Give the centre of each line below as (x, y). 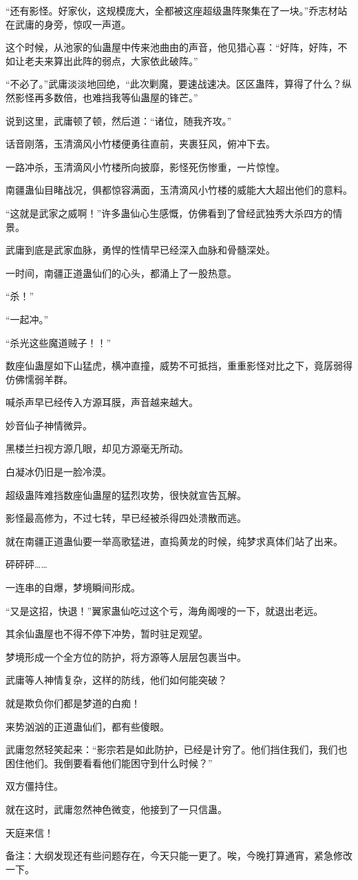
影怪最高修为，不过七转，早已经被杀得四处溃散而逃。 (126, 518)
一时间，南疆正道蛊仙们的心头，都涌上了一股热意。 (121, 273)
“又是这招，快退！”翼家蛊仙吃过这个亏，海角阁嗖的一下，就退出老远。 (165, 610)
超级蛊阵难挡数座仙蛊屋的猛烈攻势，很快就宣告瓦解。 (126, 494)
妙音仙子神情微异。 (49, 425)
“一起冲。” (27, 319)
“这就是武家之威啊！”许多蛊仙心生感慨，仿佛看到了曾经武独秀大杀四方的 (169, 213)
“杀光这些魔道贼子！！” (59, 342)
